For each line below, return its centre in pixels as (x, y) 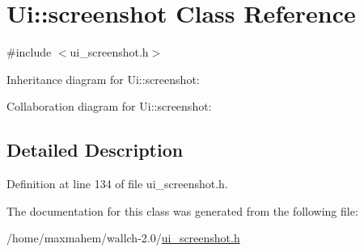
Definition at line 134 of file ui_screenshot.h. (117, 184)
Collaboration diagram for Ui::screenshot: (109, 106)
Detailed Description (95, 150)
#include (29, 52)
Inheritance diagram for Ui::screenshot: (103, 79)
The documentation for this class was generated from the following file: (182, 210)
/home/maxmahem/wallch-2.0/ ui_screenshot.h (123, 238)
